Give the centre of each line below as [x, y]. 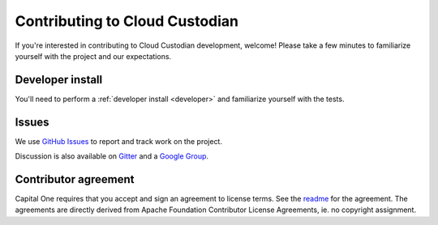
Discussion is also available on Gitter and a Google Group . [112, 156]
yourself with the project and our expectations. [93, 56]
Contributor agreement [75, 179]
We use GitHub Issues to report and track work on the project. [119, 141]
